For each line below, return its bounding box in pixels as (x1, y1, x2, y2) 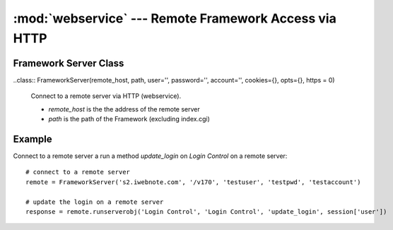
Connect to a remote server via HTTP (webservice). (30, 92, 182, 100)
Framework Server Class (13, 57, 124, 69)
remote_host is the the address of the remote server (48, 104, 201, 113)
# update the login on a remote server (25, 198, 164, 206)
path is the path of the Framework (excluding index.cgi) (48, 115, 210, 123)
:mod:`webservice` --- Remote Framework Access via (13, 11, 337, 26)
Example (13, 133, 52, 145)
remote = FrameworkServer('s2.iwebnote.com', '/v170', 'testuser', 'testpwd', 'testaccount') (25, 178, 361, 186)
